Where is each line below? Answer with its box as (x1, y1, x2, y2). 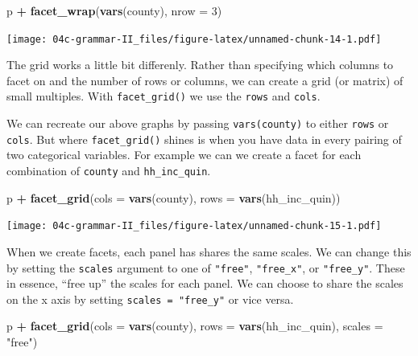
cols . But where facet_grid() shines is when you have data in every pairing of (6, 130, 402, 147)
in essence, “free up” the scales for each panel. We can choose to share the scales (6, 275, 404, 292)
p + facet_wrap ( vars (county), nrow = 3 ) (6, 2, 222, 18)
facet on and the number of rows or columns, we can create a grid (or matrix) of (6, 72, 404, 88)
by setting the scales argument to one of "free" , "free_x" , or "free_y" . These (6, 259, 405, 276)
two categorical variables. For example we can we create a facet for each (6, 146, 362, 163)
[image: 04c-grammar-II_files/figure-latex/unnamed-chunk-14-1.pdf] (6, 33, 382, 45)
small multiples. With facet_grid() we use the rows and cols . (6, 88, 321, 104)
